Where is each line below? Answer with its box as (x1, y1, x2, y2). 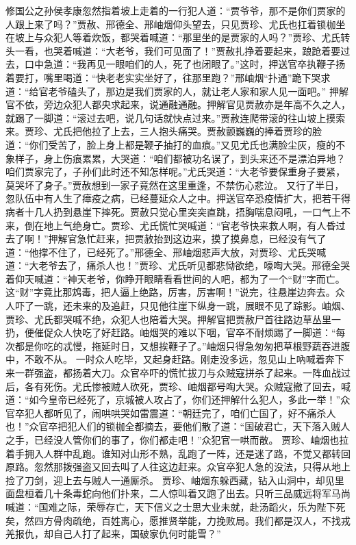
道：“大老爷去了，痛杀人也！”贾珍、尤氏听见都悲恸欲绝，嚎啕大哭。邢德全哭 (5, 258, 351, 272)
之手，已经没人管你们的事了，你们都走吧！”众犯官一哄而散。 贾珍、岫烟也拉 (5, 433, 349, 446)
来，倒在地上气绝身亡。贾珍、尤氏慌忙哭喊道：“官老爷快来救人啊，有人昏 (5, 218, 336, 232)
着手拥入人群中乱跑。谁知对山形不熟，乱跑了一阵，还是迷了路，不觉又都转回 (5, 446, 351, 460)
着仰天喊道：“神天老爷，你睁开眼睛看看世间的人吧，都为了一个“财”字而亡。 (5, 271, 345, 286)
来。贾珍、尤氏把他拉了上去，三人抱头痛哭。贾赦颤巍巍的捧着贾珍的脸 (5, 124, 322, 138)
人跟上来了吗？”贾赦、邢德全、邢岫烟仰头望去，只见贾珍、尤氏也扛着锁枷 (5, 16, 336, 31)
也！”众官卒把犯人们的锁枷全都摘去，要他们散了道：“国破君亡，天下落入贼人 (5, 419, 351, 433)
